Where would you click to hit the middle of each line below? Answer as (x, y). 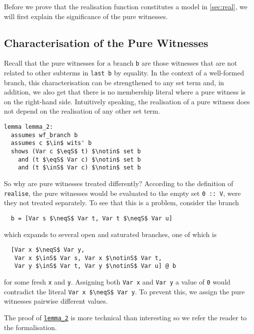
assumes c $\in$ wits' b (51, 143)
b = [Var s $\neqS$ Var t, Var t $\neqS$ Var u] (92, 218)
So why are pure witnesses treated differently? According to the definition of (119, 183)
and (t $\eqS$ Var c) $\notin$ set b (79, 159)
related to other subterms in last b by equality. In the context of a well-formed (124, 73)
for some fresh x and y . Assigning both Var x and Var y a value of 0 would (117, 282)
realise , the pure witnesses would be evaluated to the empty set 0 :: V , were (123, 193)
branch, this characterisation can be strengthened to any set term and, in (114, 82)
